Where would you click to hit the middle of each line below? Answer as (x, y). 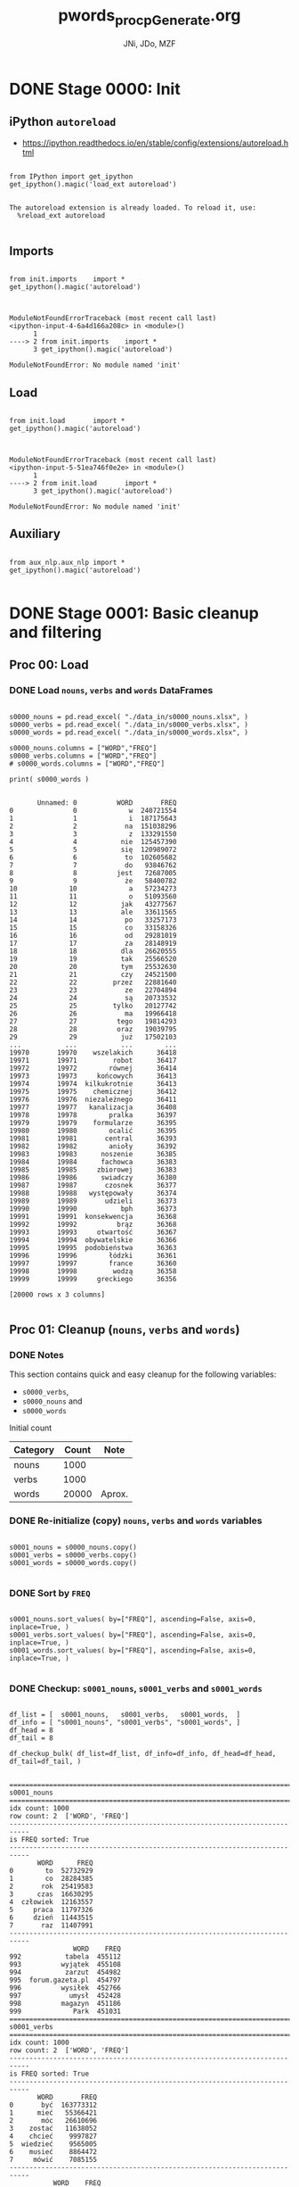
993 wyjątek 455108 (65, 1965)
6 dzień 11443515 (51, 1918)
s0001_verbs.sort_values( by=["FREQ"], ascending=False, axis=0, (133, 1635)
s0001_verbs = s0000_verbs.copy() (73, 1555)
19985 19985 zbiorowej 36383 (93, 1170)
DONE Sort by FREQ (50, 1593)
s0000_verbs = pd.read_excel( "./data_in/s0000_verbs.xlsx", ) (129, 725)
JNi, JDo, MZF (149, 43)
